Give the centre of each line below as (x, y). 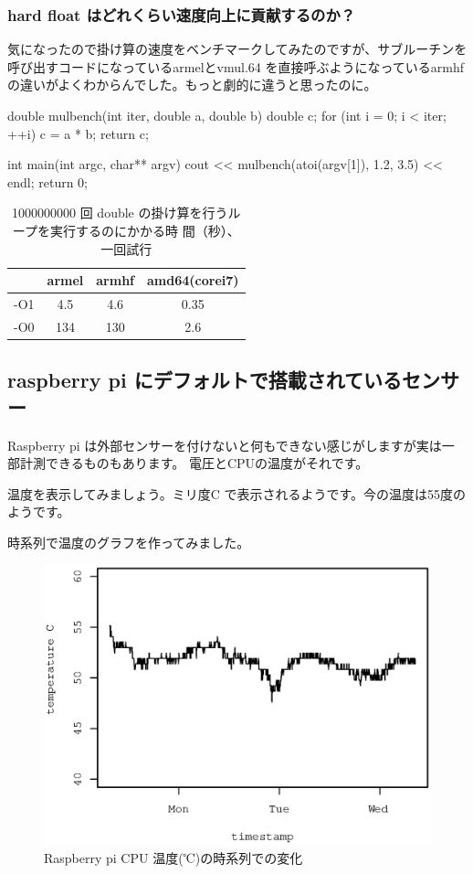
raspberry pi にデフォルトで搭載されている (205, 380)
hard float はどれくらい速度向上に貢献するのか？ (182, 14)
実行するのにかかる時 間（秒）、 (145, 230)
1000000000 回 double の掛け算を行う (120, 213)
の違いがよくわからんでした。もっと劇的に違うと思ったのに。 (192, 85)
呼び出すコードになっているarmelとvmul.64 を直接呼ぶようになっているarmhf (236, 66)
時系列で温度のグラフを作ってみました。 (129, 542)
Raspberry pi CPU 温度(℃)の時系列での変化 (173, 857)
